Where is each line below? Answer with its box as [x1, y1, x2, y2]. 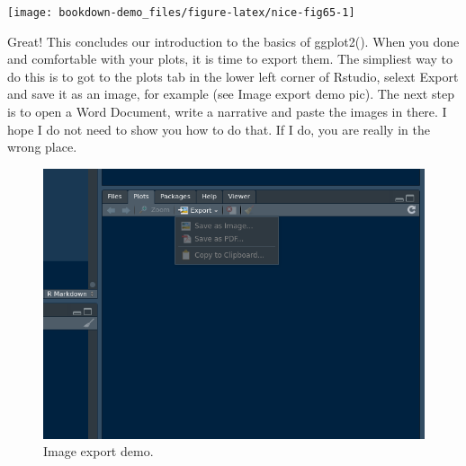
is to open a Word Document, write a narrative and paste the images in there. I [7, 102, 447, 121]
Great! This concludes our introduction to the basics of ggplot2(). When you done [7, 31, 460, 50]
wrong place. [7, 137, 77, 156]
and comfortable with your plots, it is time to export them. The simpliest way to [7, 49, 453, 68]
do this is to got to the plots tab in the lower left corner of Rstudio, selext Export [7, 66, 459, 85]
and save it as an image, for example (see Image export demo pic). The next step [7, 84, 454, 103]
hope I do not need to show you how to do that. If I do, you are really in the [7, 119, 430, 138]
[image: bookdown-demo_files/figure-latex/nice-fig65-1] [7, 6, 355, 19]
